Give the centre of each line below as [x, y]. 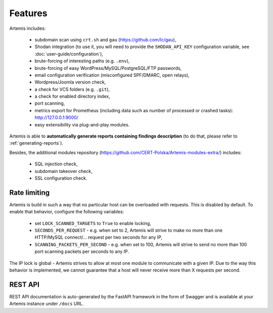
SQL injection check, [56, 164]
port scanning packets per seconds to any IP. [82, 252]
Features [28, 13]
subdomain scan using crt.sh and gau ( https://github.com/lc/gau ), [105, 39]
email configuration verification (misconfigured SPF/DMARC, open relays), [112, 75]
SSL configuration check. [61, 178]
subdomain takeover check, [64, 171]
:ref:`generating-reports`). [36, 143]
